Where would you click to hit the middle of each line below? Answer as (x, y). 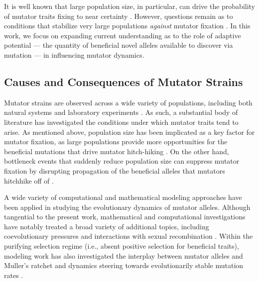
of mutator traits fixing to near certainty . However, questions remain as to (119, 16)
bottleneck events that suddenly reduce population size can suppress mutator (122, 161)
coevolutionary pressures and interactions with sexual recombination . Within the (129, 236)
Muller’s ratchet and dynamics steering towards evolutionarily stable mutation (124, 265)
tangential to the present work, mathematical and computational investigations (125, 217)
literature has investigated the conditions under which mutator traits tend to (121, 122)
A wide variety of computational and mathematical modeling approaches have (123, 197)
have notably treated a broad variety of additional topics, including (107, 226)
